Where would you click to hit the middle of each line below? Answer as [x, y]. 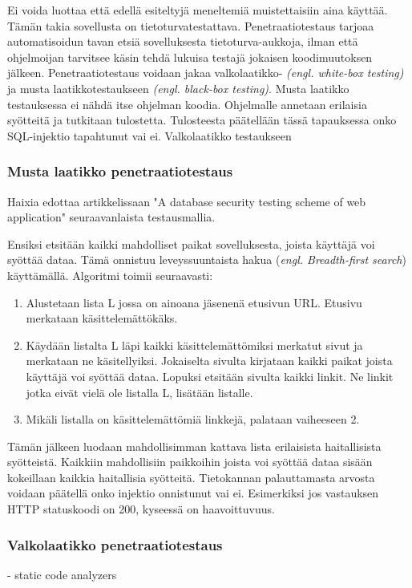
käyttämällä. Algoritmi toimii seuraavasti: [110, 275]
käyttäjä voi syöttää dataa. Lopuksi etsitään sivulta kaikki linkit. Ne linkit [210, 376]
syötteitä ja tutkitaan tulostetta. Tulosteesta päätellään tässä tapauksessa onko [202, 120]
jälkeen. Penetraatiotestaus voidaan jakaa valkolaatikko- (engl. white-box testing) [206, 73]
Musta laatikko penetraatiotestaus [120, 171]
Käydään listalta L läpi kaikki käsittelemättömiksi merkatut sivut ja [194, 345]
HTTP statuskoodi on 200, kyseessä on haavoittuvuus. [141, 509]
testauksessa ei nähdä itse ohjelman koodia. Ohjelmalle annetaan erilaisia [187, 104]
